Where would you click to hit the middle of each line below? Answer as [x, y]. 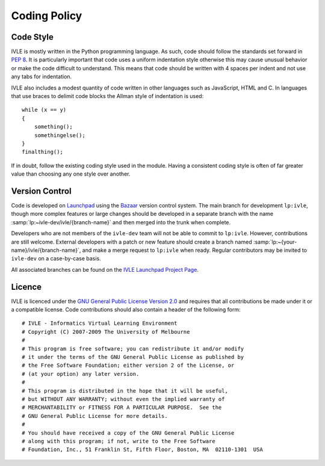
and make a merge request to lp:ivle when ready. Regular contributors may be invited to [194, 250]
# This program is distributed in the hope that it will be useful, [125, 391]
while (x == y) [44, 110]
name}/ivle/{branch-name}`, [46, 250]
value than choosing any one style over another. [71, 174]
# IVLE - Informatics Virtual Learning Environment [100, 323]
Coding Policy [47, 16]
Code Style [32, 37]
